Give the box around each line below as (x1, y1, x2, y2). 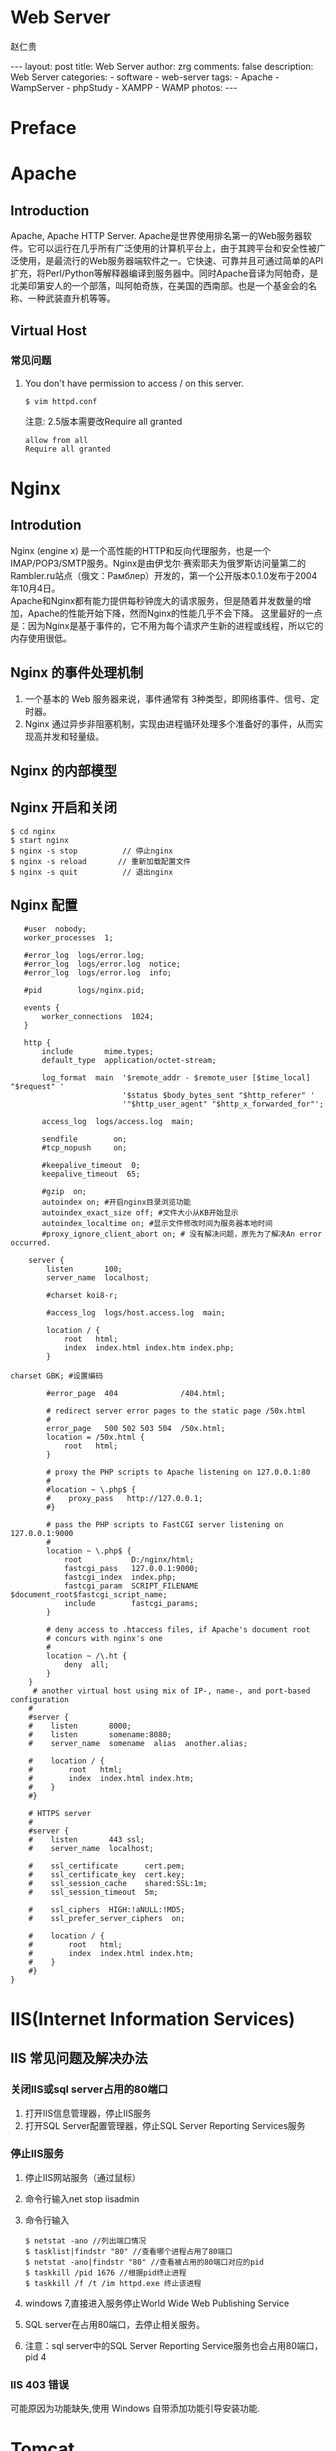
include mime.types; (41, 1046, 155, 1056)
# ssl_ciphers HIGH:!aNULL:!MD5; (28, 1904, 186, 1915)
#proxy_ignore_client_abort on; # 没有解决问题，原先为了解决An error (41, 1229, 323, 1239)
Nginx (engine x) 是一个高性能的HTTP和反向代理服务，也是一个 (10, 544, 272, 556)
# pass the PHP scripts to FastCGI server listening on (46, 1519, 284, 1530)
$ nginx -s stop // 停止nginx (10, 846, 174, 856)
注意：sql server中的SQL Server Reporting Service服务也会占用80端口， (24, 2339, 324, 2351)
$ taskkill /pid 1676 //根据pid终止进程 (24, 2267, 187, 2278)
